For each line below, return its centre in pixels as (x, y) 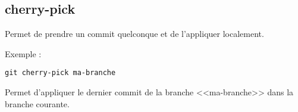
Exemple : (23, 53)
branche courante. (37, 103)
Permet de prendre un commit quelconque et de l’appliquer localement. (134, 34)
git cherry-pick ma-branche (60, 73)
